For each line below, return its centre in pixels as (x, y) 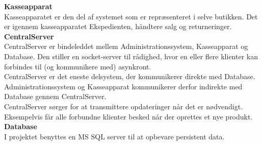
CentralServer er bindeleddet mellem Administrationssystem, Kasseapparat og (126, 46)
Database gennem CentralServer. (55, 96)
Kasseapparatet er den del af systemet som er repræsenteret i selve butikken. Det (131, 16)
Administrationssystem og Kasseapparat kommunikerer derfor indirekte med (123, 86)
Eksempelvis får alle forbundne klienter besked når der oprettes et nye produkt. (128, 116)
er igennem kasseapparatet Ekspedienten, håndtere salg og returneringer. (118, 26)
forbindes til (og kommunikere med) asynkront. (78, 66)
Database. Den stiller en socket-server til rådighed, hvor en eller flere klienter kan (131, 56)
